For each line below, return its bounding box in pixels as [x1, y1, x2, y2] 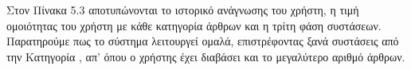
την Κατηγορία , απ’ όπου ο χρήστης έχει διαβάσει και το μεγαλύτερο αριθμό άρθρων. [6, 48, 405, 64]
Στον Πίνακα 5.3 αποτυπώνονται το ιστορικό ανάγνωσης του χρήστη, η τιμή [6, 2, 359, 17]
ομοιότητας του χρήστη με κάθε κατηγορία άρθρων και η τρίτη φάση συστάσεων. [6, 17, 382, 33]
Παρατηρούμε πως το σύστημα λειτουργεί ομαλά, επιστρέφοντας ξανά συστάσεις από [6, 33, 399, 49]
